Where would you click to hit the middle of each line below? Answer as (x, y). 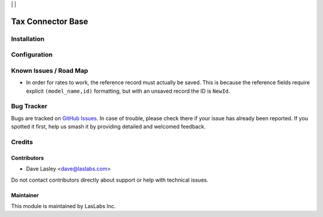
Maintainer (25, 195)
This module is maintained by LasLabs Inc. (63, 206)
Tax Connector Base (50, 21)
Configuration (32, 55)
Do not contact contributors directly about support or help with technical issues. (110, 180)
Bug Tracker (29, 106)
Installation (28, 39)
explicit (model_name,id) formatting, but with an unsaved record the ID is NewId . (128, 91)
